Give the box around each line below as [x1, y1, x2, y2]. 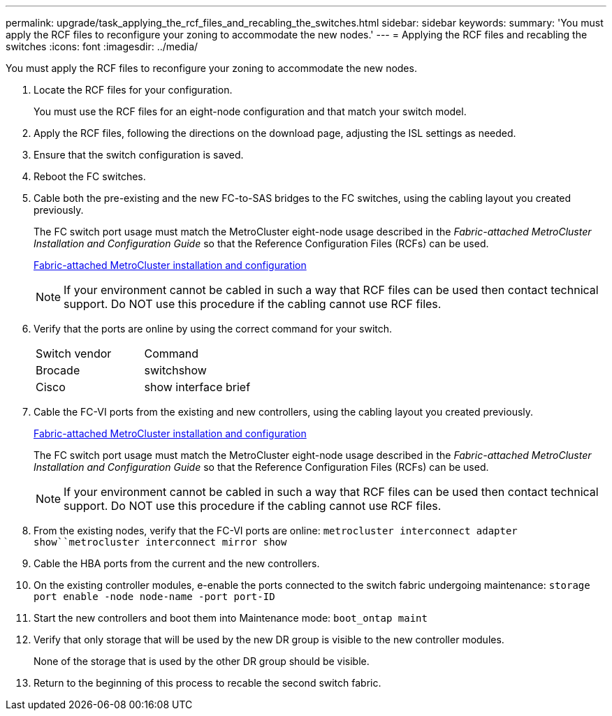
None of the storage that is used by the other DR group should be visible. [34, 655, 370, 667]
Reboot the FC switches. [34, 170, 146, 182]
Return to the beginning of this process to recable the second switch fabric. [34, 677, 381, 689]
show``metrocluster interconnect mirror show [34, 536, 287, 548]
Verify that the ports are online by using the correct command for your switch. [34, 323, 393, 335]
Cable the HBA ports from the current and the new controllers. [34, 557, 320, 569]
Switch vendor [36, 346, 112, 360]
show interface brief [144, 380, 251, 394]
